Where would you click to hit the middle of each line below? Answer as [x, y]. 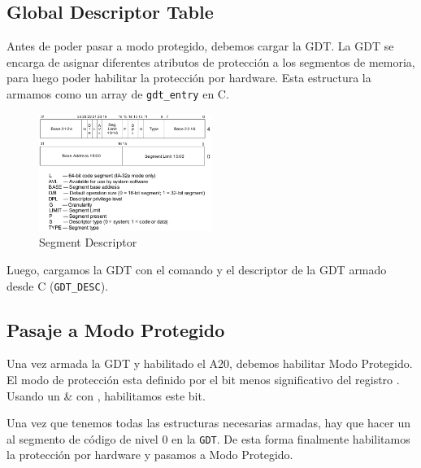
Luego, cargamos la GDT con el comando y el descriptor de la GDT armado [197, 269]
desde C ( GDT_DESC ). [58, 285]
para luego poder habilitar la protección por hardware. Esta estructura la [189, 78]
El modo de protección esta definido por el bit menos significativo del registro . [203, 379]
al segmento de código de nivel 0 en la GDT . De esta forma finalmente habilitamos [208, 438]
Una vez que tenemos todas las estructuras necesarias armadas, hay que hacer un [208, 423]
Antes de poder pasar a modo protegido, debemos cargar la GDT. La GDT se [200, 46]
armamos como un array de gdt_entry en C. [118, 93]
